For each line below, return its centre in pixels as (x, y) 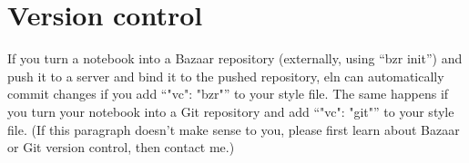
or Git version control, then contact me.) (121, 147)
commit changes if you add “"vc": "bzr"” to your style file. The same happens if (228, 94)
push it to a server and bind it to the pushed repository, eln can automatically (226, 76)
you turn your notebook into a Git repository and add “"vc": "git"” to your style (231, 111)
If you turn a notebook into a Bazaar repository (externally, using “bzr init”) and (235, 58)
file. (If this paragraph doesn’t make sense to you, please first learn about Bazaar (234, 129)
